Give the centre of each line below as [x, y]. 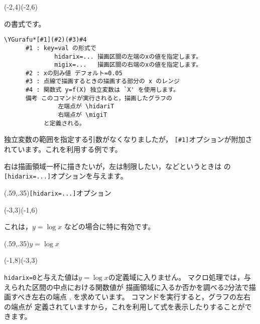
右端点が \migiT [83, 115]
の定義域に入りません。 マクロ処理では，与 [179, 277]
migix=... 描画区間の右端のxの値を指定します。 [128, 65]
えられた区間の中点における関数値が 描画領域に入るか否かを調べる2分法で [126, 287]
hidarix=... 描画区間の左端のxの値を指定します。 [128, 56]
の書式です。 [25, 23]
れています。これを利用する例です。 [63, 149]
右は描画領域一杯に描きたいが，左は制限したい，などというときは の [117, 166]
